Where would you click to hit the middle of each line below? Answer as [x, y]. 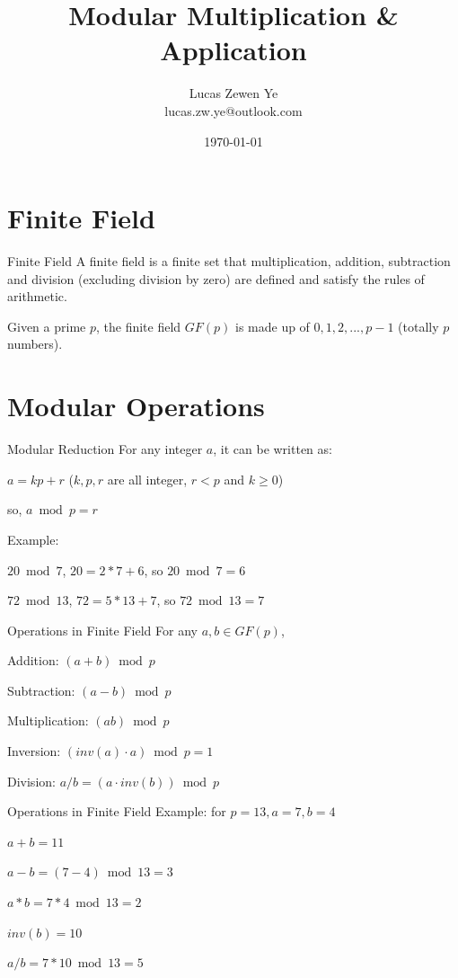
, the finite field [138, 326]
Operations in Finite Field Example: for [117, 811]
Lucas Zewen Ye [233, 93]
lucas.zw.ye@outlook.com [233, 110]
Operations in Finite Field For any [102, 630]
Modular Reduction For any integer [105, 449]
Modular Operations [136, 406]
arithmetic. [37, 296]
